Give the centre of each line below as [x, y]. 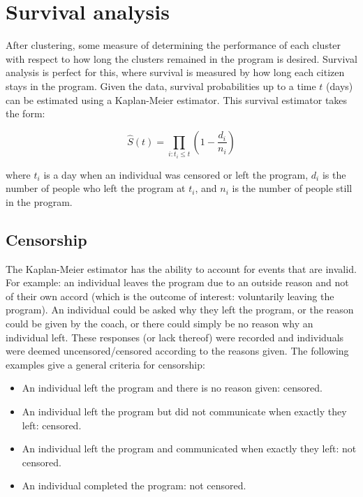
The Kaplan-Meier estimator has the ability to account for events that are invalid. [181, 268]
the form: [25, 113]
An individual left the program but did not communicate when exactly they [184, 411]
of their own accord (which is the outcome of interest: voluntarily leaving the [170, 296]
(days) [340, 86]
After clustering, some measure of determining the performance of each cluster [173, 45]
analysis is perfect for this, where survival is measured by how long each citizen [175, 72]
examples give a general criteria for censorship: [105, 364]
